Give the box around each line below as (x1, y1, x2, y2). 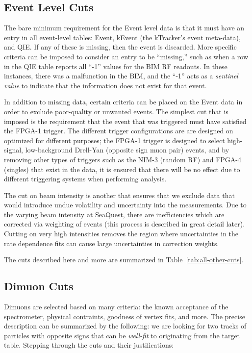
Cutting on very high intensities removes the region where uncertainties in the (4, 228, 239, 239)
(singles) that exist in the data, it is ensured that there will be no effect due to (4, 164, 240, 174)
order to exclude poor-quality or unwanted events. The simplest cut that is (4, 106, 228, 116)
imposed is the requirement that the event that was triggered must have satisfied (4, 116, 247, 126)
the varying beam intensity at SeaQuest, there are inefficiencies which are (4, 209, 225, 219)
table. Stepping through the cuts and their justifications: (4, 340, 174, 350)
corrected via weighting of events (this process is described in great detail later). (4, 219, 245, 229)
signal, (4, 145, 23, 155)
